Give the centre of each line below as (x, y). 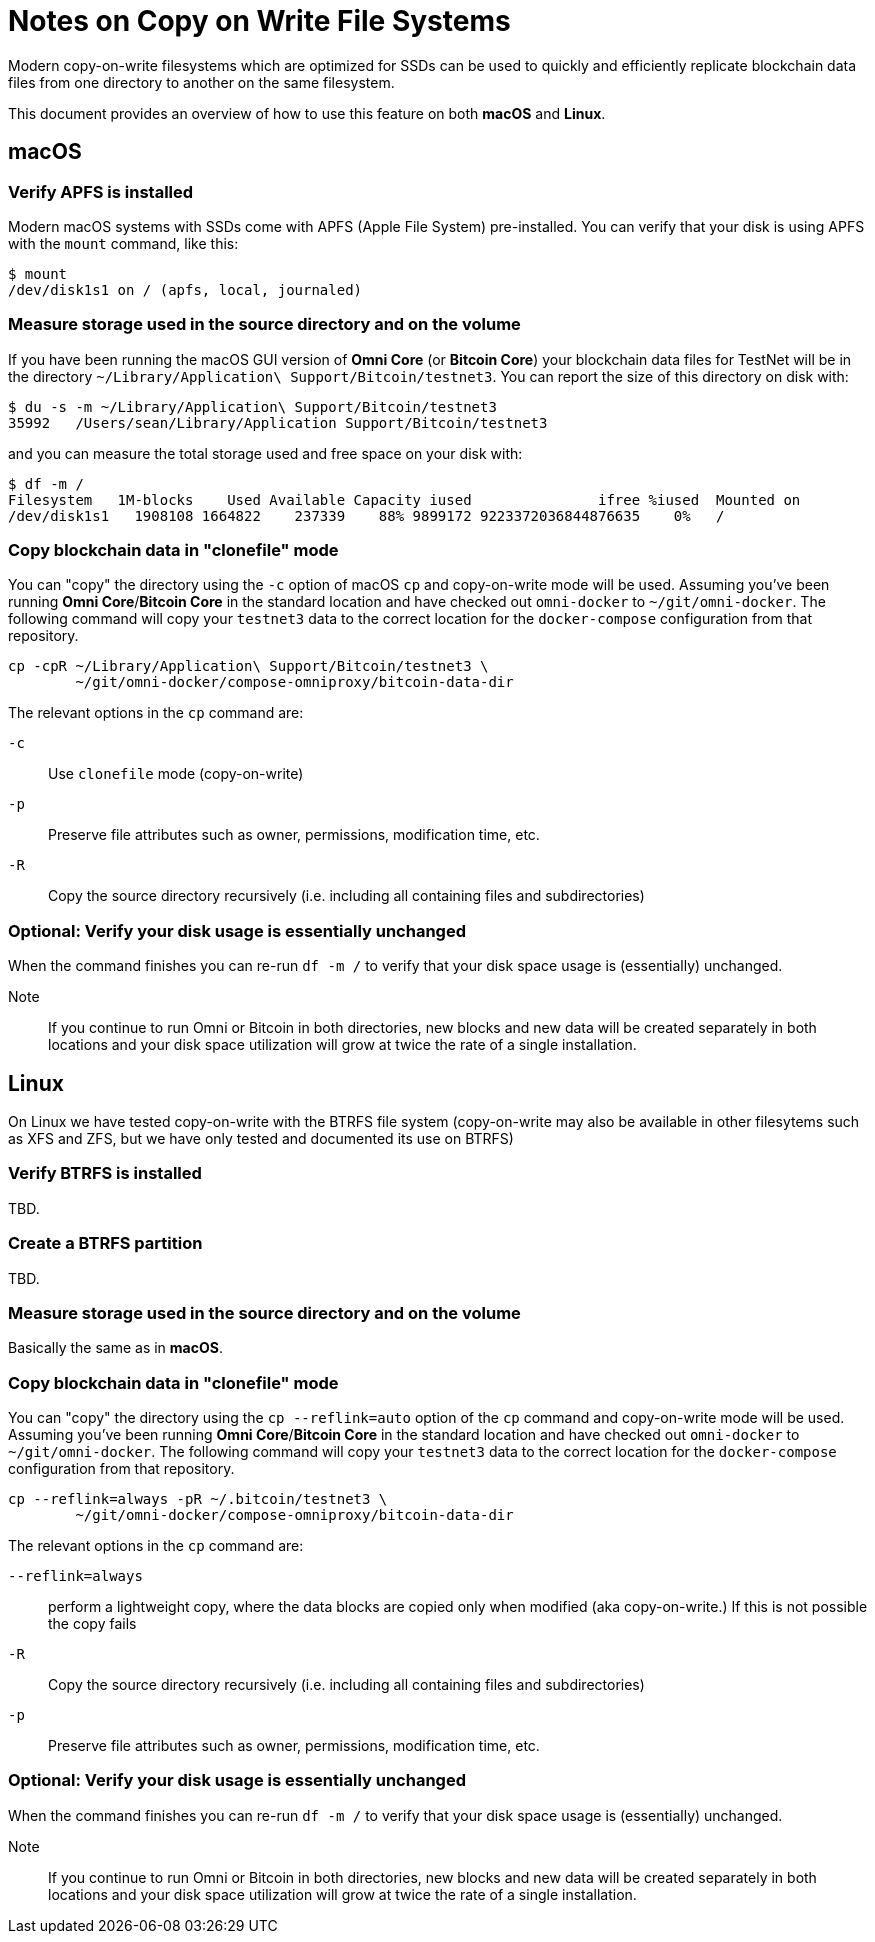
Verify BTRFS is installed (105, 1173)
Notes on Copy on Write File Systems (259, 21)
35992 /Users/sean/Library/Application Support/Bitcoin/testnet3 (278, 422)
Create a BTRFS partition (105, 1243)
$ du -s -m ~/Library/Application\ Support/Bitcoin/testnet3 (252, 406)
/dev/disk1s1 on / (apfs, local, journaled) (185, 289)
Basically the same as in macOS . (115, 1348)
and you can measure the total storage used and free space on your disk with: (265, 453)
